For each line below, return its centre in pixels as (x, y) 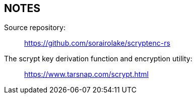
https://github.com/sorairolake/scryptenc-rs (97, 43)
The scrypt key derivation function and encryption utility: (98, 59)
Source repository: (35, 28)
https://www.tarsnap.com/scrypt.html (86, 74)
